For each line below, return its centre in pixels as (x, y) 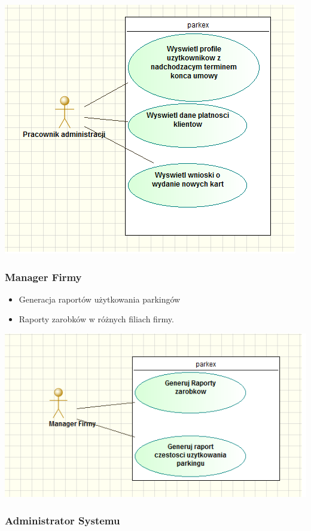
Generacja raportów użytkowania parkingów (100, 299)
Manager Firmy (43, 277)
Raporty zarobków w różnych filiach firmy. (96, 319)
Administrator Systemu (62, 520)
